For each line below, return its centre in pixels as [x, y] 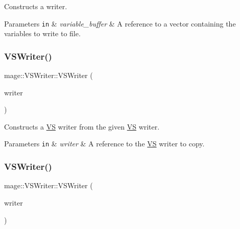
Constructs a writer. [36, 6]
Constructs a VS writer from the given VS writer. [82, 126]
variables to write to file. [42, 33]
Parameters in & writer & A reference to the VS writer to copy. [104, 144]
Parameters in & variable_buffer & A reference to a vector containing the [120, 23]
